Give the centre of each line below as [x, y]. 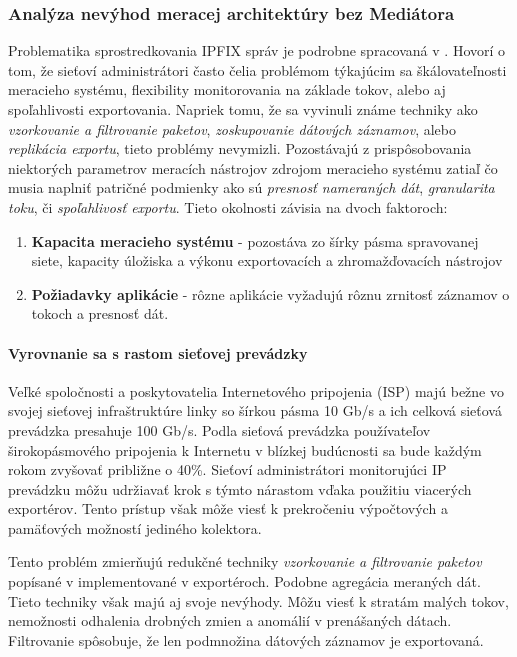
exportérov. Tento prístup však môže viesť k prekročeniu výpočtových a [228, 508]
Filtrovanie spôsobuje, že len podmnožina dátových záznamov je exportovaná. [246, 639]
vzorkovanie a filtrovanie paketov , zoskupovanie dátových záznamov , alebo [232, 128]
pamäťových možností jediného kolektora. [135, 527]
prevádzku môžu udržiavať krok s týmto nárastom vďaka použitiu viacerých [240, 488]
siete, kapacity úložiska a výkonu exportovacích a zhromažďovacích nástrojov [267, 260]
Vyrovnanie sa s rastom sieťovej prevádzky [158, 352]
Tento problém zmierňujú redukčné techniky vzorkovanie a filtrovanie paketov [245, 561]
